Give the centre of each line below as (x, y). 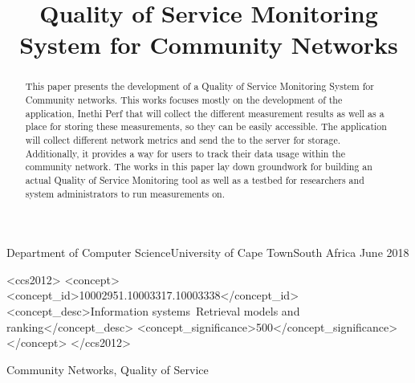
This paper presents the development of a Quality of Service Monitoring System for (199, 86)
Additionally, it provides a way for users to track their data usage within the (185, 153)
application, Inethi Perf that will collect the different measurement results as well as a (205, 113)
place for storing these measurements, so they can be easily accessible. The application (206, 126)
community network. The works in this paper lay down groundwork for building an (199, 167)
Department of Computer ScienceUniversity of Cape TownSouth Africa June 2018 (208, 253)
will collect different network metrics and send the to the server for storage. (183, 139)
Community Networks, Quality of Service (108, 369)
